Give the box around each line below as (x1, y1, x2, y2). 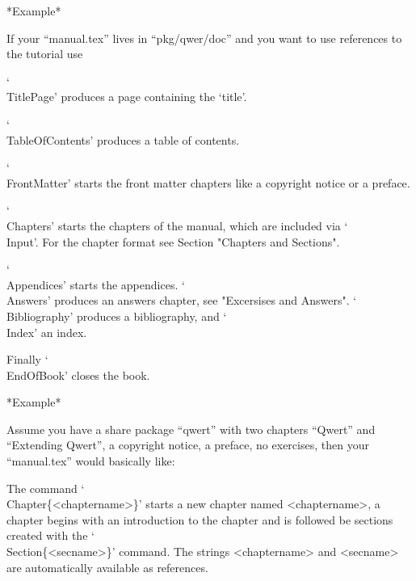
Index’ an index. (6, 323, 87, 340)
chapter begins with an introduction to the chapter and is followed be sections (6, 511, 393, 528)
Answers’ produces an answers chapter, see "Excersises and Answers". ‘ (6, 292, 357, 309)
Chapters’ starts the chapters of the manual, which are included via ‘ (6, 217, 348, 234)
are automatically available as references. (6, 558, 208, 575)
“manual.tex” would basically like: (6, 453, 175, 469)
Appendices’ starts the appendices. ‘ (6, 276, 185, 293)
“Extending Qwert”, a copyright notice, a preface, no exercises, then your (6, 436, 369, 453)
